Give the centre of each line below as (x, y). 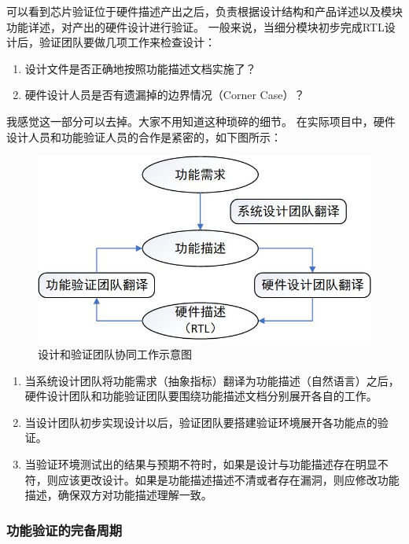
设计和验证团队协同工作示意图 (115, 353)
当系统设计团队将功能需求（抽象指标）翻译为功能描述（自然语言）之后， (212, 380)
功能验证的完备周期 (64, 529)
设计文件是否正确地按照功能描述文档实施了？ (140, 68)
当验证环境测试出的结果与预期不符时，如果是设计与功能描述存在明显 (201, 463)
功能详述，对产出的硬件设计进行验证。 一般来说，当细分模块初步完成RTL (195, 26)
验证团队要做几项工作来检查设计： (127, 42)
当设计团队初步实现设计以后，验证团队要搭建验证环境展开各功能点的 (201, 422)
